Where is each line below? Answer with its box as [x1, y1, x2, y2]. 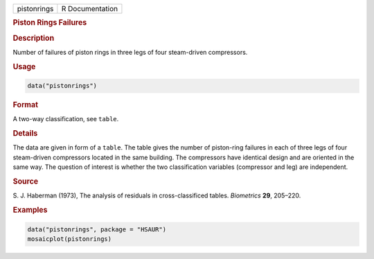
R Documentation [61, 4, 118, 13]
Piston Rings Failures [12, 18, 87, 28]
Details [12, 129, 38, 139]
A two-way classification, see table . [12, 115, 119, 123]
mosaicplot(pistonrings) [27, 235, 112, 242]
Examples [12, 205, 48, 215]
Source [12, 177, 39, 186]
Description [12, 33, 55, 43]
